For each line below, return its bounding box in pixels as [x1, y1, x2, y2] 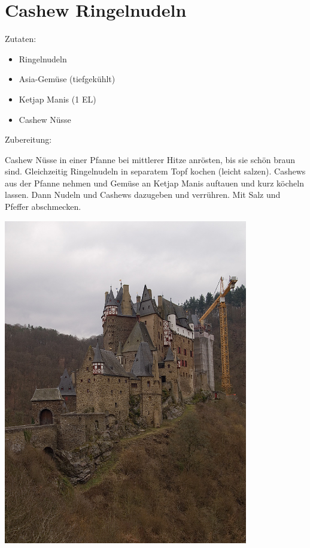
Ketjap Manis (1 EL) [19, 92, 96, 105]
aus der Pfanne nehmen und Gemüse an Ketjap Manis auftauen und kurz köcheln [5, 176, 304, 189]
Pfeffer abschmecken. [5, 200, 81, 213]
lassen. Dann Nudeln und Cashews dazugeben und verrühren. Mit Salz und [5, 188, 281, 201]
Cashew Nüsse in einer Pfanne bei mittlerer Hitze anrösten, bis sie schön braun [5, 153, 296, 165]
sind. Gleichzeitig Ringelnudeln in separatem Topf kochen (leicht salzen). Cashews [5, 165, 306, 177]
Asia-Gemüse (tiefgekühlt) [19, 73, 116, 85]
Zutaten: [5, 32, 37, 45]
